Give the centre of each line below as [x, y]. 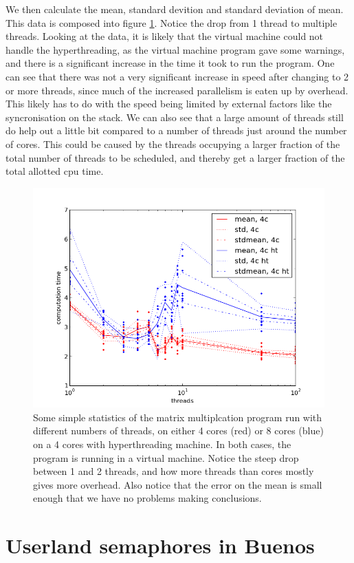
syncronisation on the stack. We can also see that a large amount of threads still [175, 117]
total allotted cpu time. [55, 171]
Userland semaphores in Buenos [160, 545]
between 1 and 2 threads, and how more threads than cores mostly [174, 471]
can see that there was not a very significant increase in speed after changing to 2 [177, 76]
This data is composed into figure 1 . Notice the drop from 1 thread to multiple [172, 22]
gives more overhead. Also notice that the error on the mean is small [178, 484]
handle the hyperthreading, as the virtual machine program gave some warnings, [175, 49]
